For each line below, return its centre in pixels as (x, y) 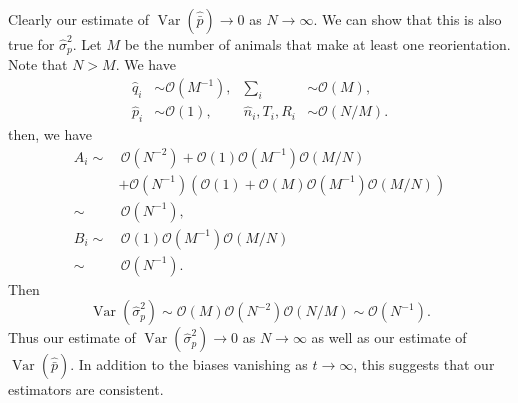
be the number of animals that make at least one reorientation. (317, 44)
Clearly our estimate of (78, 19)
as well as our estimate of (389, 337)
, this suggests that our (424, 364)
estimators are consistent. (86, 389)
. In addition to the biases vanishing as (189, 364)
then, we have (50, 134)
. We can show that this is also (407, 19)
